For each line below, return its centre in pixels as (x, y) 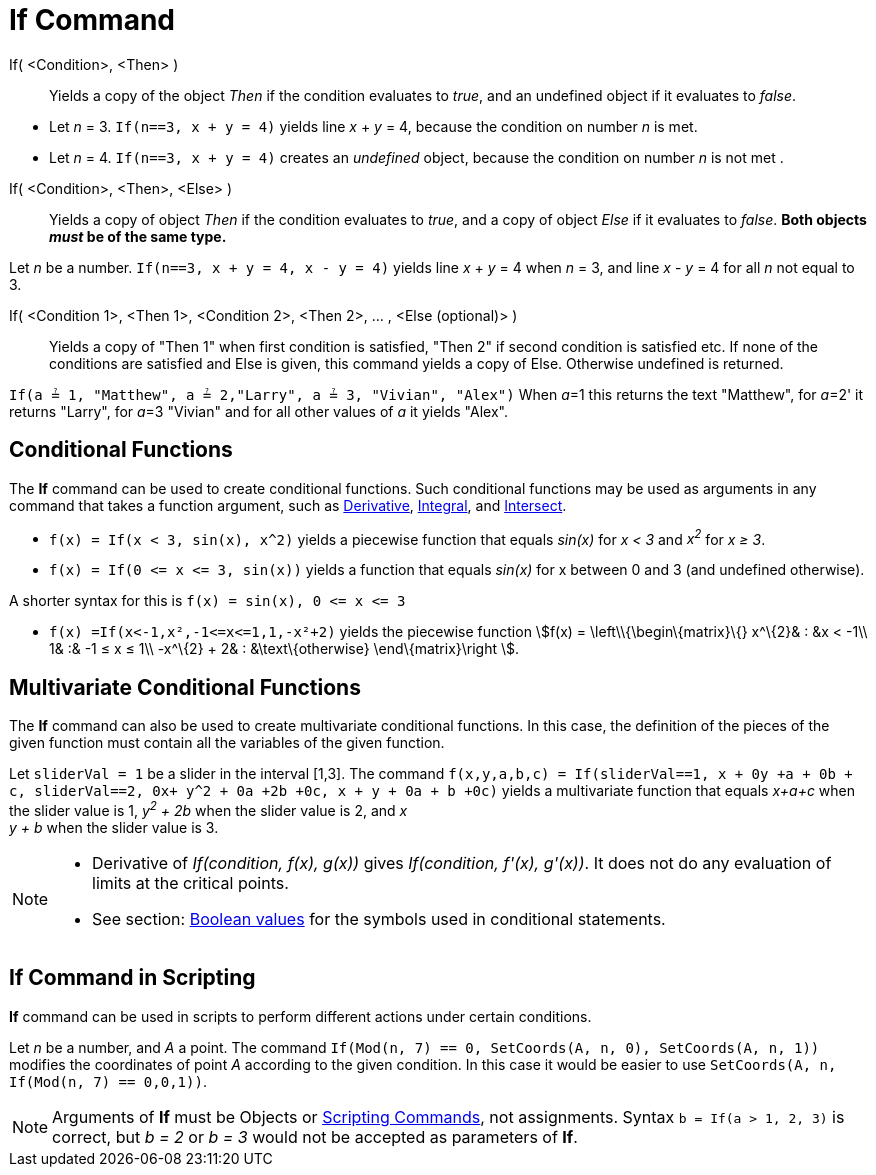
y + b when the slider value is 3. (114, 827)
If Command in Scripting (132, 978)
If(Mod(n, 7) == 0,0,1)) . (108, 1081)
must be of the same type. (138, 236)
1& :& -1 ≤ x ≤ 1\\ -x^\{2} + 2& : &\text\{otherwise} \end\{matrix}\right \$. (284, 649)
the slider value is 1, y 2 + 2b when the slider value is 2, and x (208, 809)
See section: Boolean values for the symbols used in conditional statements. (379, 918)
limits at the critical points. (190, 882)
